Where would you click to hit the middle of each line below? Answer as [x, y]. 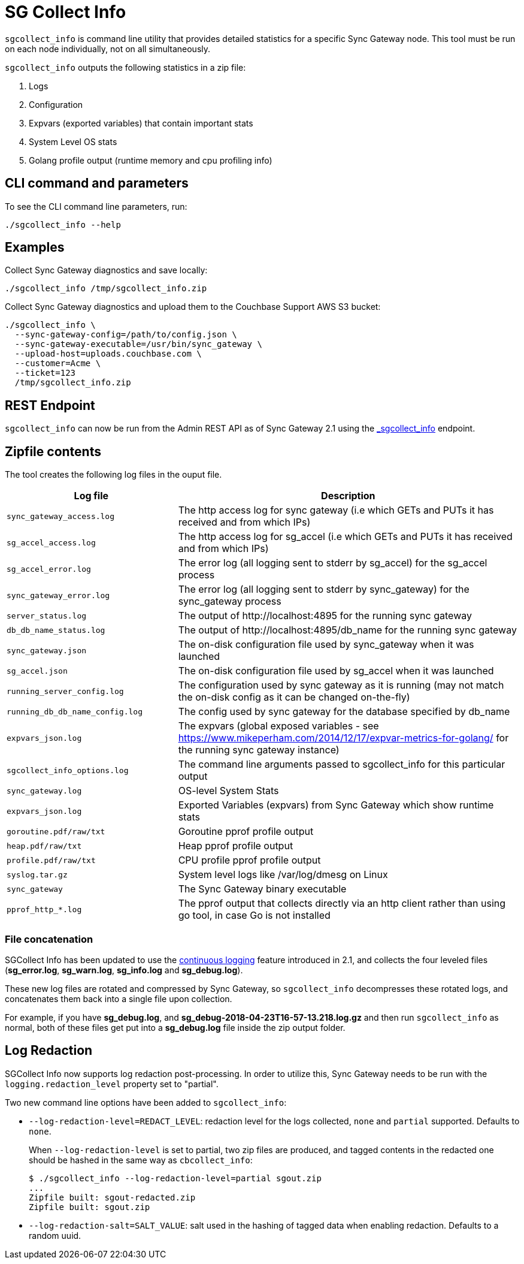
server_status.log [47, 616]
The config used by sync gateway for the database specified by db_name [344, 712]
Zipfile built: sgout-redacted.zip [112, 1197]
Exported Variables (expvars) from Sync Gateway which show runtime [336, 805]
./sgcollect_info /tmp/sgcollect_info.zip [106, 289]
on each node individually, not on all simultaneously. [108, 49]
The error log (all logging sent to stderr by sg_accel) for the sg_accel [333, 563]
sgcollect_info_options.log [68, 770]
